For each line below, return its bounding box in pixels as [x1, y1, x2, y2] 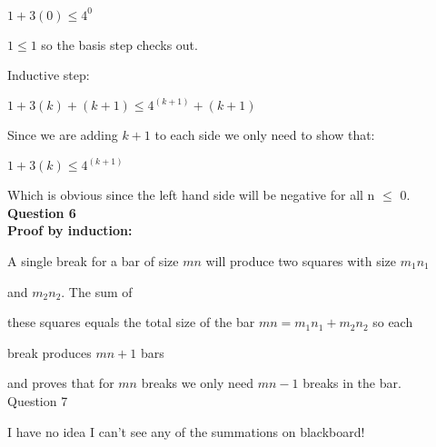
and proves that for [7, 373, 114, 392]
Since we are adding [7, 125, 118, 144]
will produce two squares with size [205, 251, 397, 270]
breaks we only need [141, 373, 254, 392]
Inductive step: [7, 65, 90, 84]
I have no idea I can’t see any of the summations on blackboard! [7, 422, 365, 441]
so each [372, 313, 413, 332]
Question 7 [7, 391, 68, 410]
